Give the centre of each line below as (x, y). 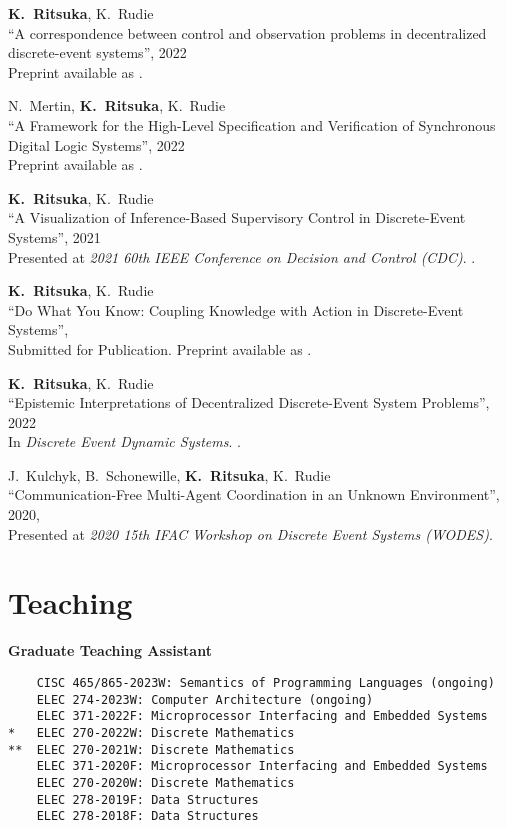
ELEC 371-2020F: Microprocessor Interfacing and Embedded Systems (262, 766)
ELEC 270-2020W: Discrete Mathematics (165, 782)
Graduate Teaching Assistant (110, 650)
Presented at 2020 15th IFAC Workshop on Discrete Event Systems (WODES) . (250, 533)
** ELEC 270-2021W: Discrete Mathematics (151, 749)
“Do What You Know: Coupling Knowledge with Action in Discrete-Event (236, 309)
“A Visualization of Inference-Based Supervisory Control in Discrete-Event (237, 217)
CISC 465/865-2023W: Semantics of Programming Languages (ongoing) (265, 682)
